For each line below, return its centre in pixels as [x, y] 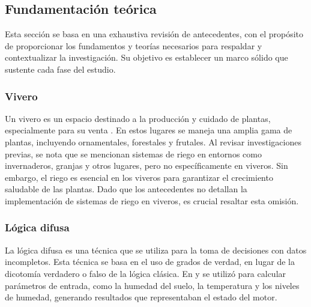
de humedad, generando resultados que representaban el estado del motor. [141, 297]
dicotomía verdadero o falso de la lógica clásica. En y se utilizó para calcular [146, 273]
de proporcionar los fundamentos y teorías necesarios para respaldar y [134, 45]
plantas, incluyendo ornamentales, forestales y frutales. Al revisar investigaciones [153, 141]
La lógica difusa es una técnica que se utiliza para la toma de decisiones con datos [156, 250]
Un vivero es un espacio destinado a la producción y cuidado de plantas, [138, 118]
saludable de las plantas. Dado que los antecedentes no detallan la [126, 189]
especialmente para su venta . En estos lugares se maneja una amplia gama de [149, 130]
